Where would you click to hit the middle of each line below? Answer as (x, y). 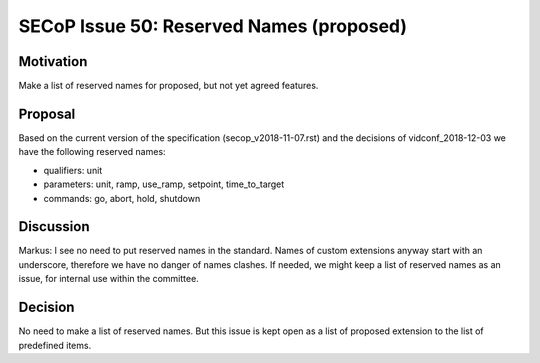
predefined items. (55, 345)
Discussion (54, 226)
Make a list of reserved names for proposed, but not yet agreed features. (168, 86)
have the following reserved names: (92, 152)
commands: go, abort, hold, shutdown (122, 198)
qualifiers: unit (73, 170)
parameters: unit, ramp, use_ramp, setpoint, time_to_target (164, 184)
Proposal (47, 113)
